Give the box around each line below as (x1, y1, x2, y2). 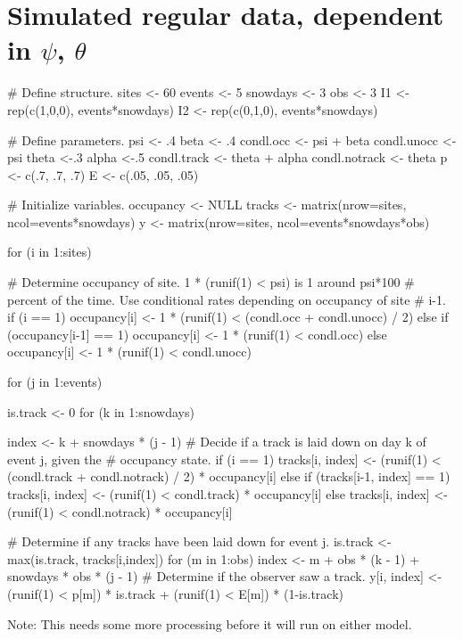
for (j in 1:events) (7, 373, 103, 391)
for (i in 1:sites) (7, 242, 92, 261)
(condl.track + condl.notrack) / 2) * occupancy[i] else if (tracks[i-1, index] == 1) (7, 467, 451, 486)
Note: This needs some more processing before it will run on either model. (7, 614, 412, 633)
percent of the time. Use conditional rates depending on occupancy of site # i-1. (7, 290, 446, 308)
